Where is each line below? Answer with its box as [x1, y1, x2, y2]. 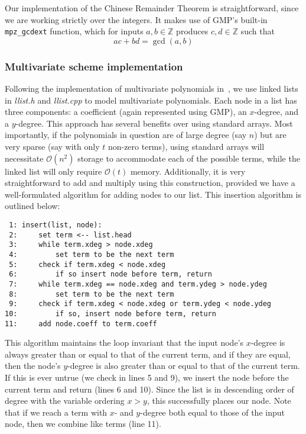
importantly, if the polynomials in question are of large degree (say [5, 128, 247, 141]
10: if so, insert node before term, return [5, 309, 216, 318]
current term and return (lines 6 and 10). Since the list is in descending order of [5, 382, 294, 395]
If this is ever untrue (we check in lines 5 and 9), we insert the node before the [5, 371, 289, 383]
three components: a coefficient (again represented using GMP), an [5, 105, 247, 118]
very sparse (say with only [5, 140, 100, 153]
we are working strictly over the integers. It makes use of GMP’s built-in [5, 13, 268, 25]
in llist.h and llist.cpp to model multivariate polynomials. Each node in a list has [5, 94, 297, 106]
